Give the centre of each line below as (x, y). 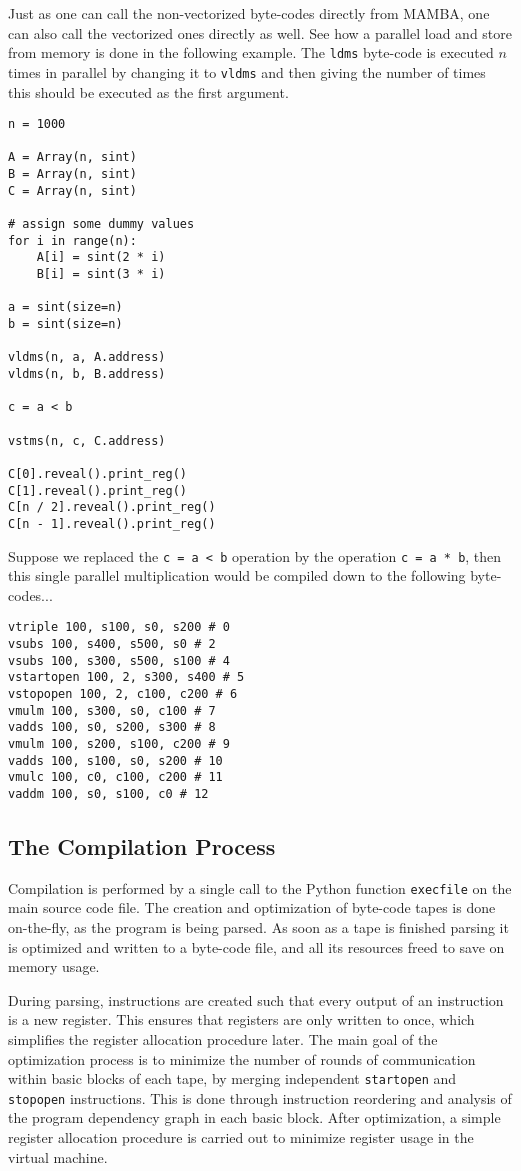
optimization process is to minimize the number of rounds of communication (242, 1058)
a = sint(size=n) (65, 307)
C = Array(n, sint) (72, 190)
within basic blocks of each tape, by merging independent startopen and (232, 1078)
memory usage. (54, 966)
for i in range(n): (72, 240)
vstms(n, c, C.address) (87, 440)
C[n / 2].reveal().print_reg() (112, 507)
